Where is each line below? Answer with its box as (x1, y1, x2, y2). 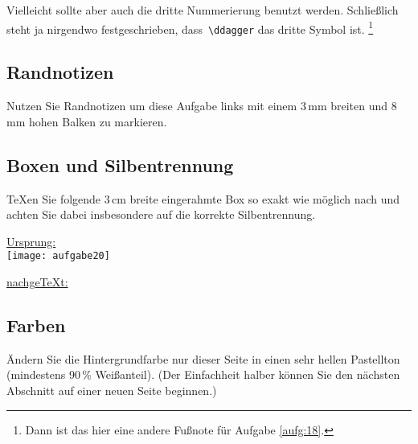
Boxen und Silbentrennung (6, 152, 234, 177)
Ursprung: (6, 232, 56, 249)
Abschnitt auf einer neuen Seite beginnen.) (6, 381, 217, 398)
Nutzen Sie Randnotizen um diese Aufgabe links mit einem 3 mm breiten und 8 (6, 97, 397, 114)
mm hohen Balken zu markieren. (6, 113, 167, 129)
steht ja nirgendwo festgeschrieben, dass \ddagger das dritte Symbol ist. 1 (6, 18, 374, 37)
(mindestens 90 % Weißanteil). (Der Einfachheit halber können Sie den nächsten (6, 366, 400, 383)
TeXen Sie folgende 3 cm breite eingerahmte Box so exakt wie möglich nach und (6, 190, 400, 207)
